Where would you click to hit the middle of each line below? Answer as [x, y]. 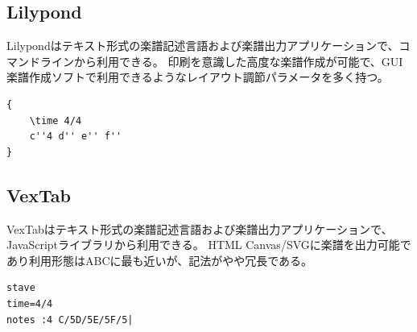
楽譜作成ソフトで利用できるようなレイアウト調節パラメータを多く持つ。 [198, 77]
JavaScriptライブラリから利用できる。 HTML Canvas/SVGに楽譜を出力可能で [209, 245]
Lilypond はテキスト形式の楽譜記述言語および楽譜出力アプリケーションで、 [203, 46]
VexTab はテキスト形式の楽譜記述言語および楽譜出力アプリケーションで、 [200, 228]
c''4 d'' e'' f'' [76, 137]
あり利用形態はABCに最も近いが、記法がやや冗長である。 [160, 260]
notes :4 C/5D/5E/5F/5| [70, 320]
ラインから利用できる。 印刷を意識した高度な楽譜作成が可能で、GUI [221, 61]
